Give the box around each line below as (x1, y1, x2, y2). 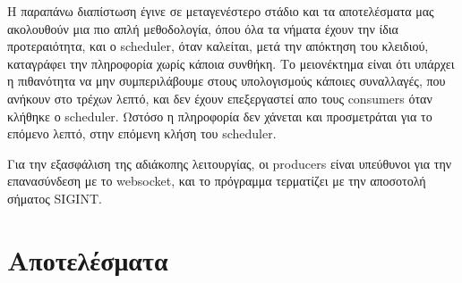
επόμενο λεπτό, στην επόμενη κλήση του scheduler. (7, 124, 277, 143)
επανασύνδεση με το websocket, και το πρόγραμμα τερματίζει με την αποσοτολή (7, 171, 426, 190)
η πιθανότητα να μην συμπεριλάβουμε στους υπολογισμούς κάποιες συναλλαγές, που (7, 71, 446, 90)
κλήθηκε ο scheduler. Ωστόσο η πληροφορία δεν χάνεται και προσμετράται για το (7, 106, 432, 125)
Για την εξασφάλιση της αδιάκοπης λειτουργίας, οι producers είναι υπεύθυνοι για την (7, 154, 452, 172)
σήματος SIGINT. (7, 188, 102, 207)
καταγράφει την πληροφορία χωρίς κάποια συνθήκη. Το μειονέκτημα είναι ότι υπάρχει (7, 54, 455, 72)
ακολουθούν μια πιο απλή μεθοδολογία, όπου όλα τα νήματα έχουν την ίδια (7, 19, 398, 37)
